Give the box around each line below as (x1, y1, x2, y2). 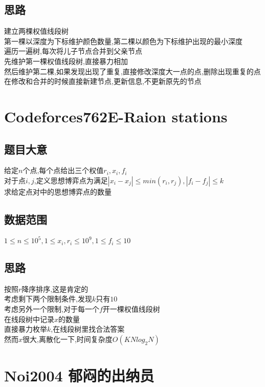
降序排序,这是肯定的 (21, 283, 89, 294)
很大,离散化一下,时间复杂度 (23, 333, 113, 344)
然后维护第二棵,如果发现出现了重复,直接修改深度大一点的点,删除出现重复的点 (4, 66, 261, 76)
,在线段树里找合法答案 (51, 324, 125, 334)
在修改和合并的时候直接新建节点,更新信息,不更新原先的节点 (4, 76, 202, 87)
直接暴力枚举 (4, 324, 47, 334)
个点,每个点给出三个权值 (23, 165, 104, 176)
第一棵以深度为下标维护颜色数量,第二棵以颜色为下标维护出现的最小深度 (4, 35, 242, 46)
